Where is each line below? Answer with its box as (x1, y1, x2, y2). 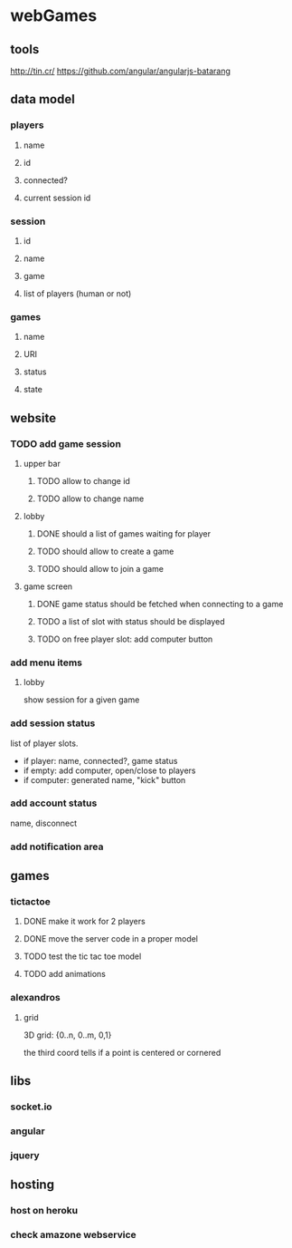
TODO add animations (23, 969, 107, 980)
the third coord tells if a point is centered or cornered (23, 1047, 221, 1058)
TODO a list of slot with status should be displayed (36, 615, 225, 626)
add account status (10, 797, 98, 809)
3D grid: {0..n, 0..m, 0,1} (23, 1030, 112, 1040)
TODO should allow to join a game (36, 563, 164, 574)
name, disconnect (10, 817, 78, 828)
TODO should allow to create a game (36, 546, 174, 556)
